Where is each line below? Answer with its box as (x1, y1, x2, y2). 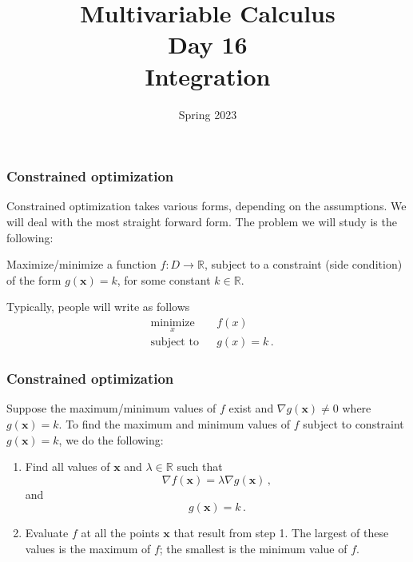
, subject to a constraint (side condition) (204, 256, 403, 273)
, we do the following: (58, 431, 164, 448)
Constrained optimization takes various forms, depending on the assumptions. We (6, 197, 407, 214)
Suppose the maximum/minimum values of (6, 400, 216, 417)
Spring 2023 (178, 106, 237, 122)
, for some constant (117, 271, 211, 288)
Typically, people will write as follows (6, 298, 190, 315)
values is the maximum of (25, 540, 151, 557)
